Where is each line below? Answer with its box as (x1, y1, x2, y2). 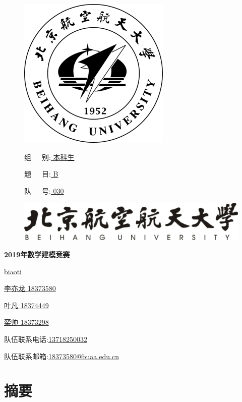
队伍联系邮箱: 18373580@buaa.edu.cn (4, 351, 119, 361)
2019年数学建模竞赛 (4, 249, 70, 260)
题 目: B (24, 168, 58, 179)
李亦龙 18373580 (4, 283, 56, 294)
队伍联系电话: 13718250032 (4, 334, 87, 344)
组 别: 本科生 (24, 151, 75, 162)
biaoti (4, 266, 22, 276)
